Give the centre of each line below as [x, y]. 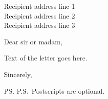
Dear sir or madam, [33, 41]
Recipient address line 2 [40, 15]
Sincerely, [18, 74]
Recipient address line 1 [40, 6]
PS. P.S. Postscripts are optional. [54, 90]
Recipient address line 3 [40, 25]
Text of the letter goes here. [46, 58]
